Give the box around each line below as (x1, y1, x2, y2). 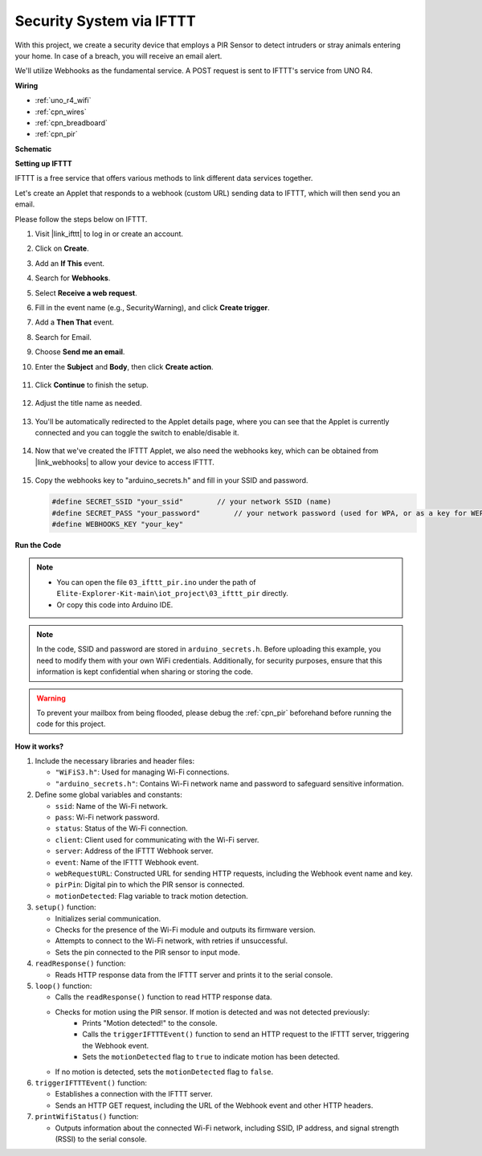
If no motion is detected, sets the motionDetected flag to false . (55, 1067, 274, 1076)
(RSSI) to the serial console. (55, 1134, 148, 1144)
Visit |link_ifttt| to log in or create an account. (35, 229, 184, 239)
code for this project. (36, 719, 106, 729)
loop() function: (35, 981, 92, 991)
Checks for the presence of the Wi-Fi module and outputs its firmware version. (55, 925, 317, 934)
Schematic (14, 144, 52, 153)
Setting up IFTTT (14, 159, 72, 169)
